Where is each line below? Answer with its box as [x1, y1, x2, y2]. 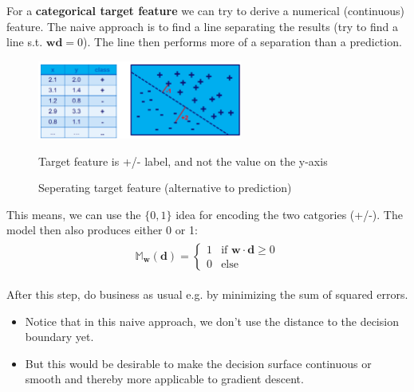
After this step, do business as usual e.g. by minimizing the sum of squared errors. [6, 285, 408, 302]
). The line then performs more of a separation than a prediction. [83, 33, 402, 50]
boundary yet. [25, 328, 94, 345]
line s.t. [6, 33, 43, 50]
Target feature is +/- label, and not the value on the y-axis [38, 152, 328, 169]
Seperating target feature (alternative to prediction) [38, 179, 292, 196]
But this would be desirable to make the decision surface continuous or [25, 355, 372, 371]
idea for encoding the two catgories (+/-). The [175, 206, 403, 222]
